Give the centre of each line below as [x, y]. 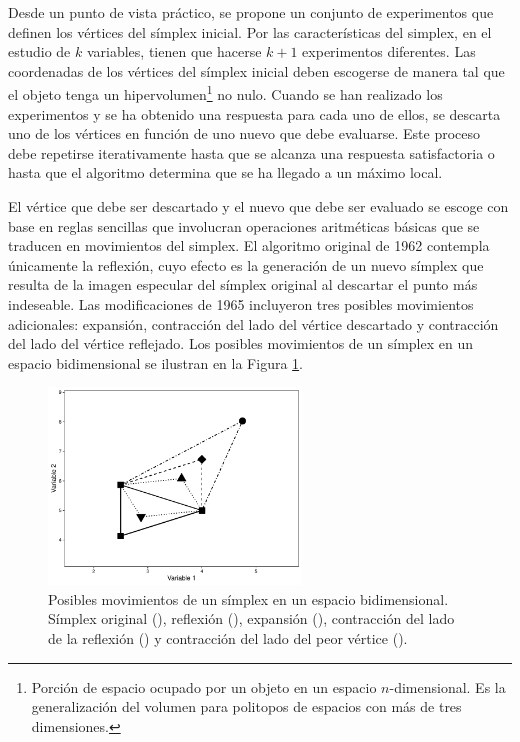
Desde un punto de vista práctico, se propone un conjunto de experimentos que [251, 12]
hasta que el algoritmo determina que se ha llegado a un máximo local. [225, 172]
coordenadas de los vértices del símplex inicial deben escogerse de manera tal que [256, 70]
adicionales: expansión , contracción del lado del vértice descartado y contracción [253, 323]
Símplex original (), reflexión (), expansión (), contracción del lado [251, 618]
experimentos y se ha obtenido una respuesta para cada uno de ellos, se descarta [254, 113]
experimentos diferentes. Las [389, 51]
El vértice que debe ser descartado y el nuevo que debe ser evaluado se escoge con [258, 206]
